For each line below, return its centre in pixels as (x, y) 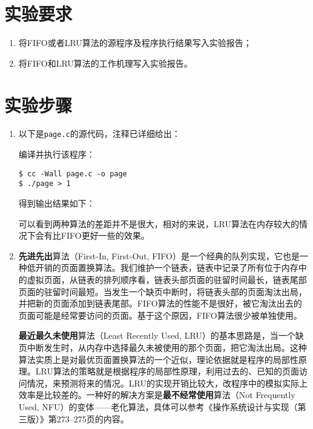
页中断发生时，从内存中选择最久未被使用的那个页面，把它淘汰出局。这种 (163, 347)
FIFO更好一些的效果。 (105, 235)
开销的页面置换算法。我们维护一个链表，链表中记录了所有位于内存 (167, 268)
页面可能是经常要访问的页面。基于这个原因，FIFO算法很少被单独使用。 (160, 315)
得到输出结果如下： (57, 203)
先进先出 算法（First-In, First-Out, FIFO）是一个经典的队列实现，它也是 (159, 255)
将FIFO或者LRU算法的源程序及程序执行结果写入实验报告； (135, 43)
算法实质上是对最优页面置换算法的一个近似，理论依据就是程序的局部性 (158, 359)
